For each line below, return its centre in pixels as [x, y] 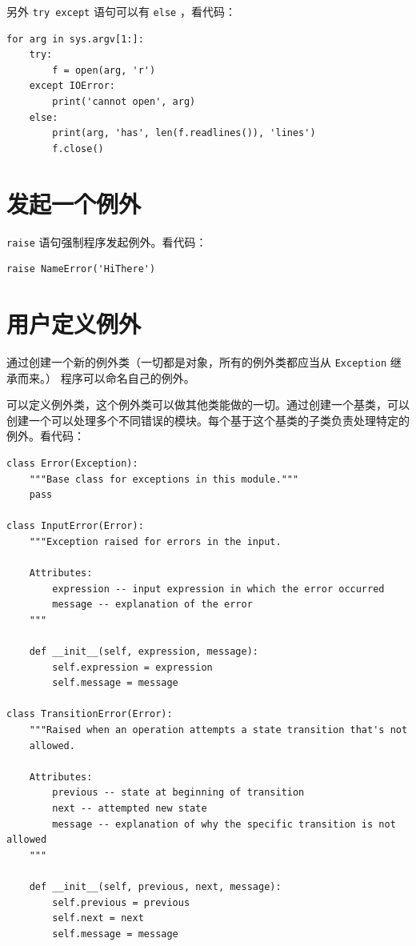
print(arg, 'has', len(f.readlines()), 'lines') [184, 133]
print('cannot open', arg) [124, 102]
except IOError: [72, 86]
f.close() [78, 148]
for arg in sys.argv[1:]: [75, 39]
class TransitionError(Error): [90, 714]
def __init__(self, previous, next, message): [155, 886]
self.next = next [98, 918]
